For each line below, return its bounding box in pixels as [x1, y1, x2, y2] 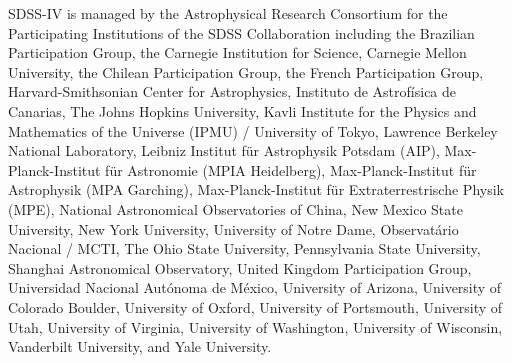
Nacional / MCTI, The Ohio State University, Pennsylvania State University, [8, 238, 481, 259]
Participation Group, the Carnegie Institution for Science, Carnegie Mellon [8, 42, 467, 63]
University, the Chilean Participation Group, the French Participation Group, [8, 61, 484, 82]
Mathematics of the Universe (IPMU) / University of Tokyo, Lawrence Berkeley [8, 120, 498, 141]
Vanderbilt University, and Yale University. [8, 336, 272, 357]
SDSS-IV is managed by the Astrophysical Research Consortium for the [8, 3, 448, 23]
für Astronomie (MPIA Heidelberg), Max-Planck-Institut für [105, 159, 477, 180]
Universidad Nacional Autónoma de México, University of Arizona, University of [8, 277, 502, 298]
